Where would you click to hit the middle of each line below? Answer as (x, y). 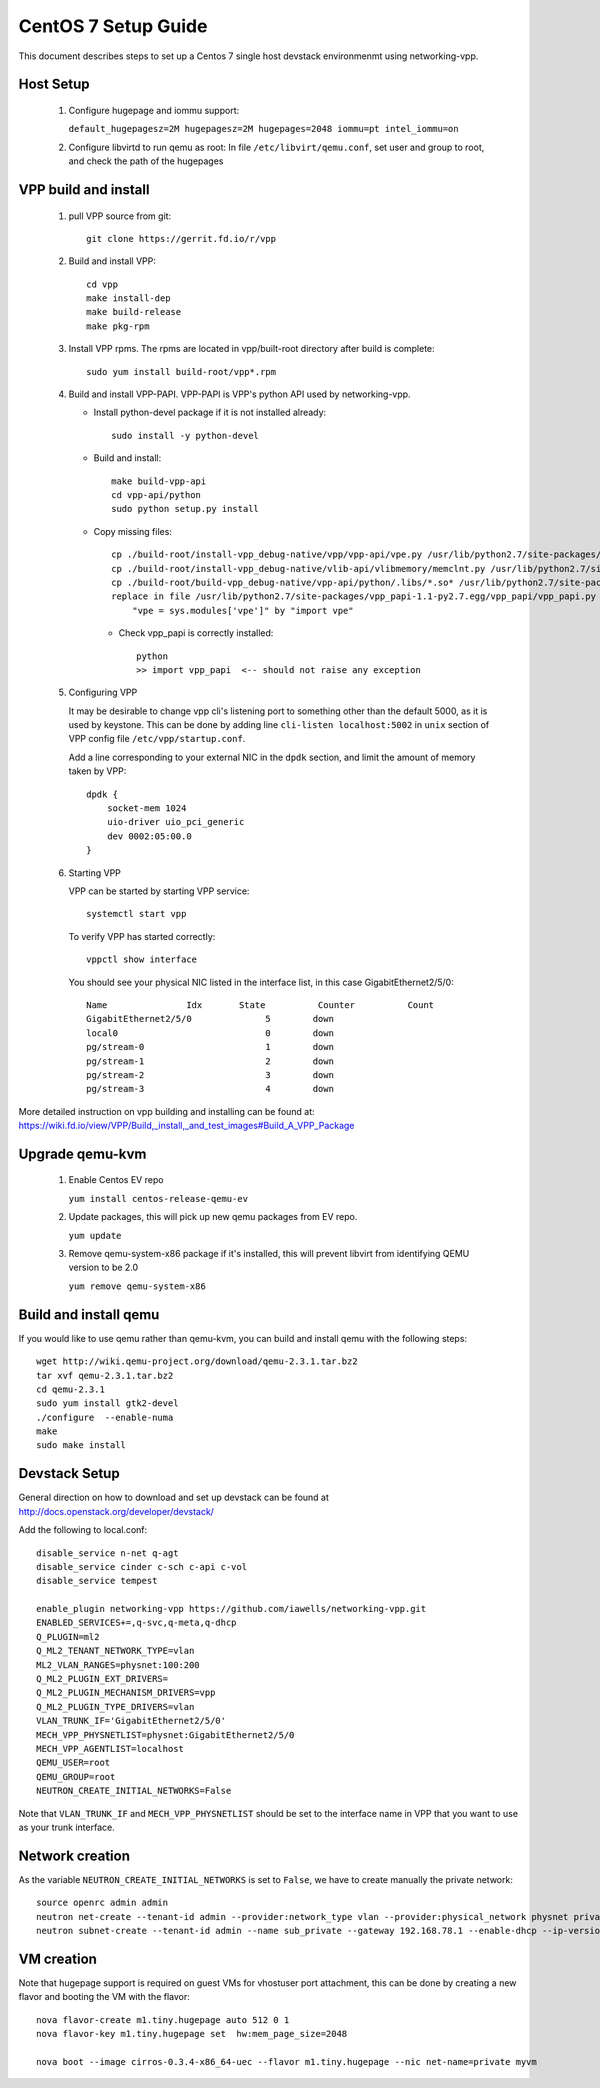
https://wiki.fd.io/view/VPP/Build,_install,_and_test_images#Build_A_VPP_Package (186, 1126)
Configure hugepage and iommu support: (154, 110)
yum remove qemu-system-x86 (137, 1286)
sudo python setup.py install (185, 509)
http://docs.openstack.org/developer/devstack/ (116, 1511)
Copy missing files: (132, 531)
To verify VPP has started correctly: (142, 936)
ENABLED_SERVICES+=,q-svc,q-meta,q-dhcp (136, 1623)
